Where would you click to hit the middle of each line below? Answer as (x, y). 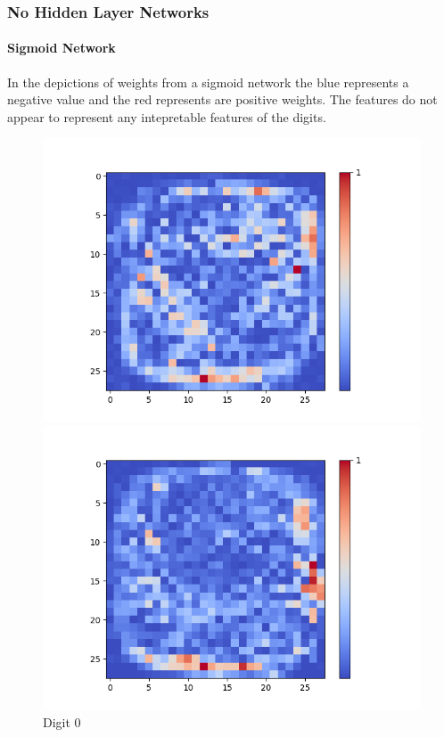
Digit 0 (62, 721)
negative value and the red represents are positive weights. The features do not (222, 99)
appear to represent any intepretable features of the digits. (167, 116)
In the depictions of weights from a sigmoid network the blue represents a (208, 82)
